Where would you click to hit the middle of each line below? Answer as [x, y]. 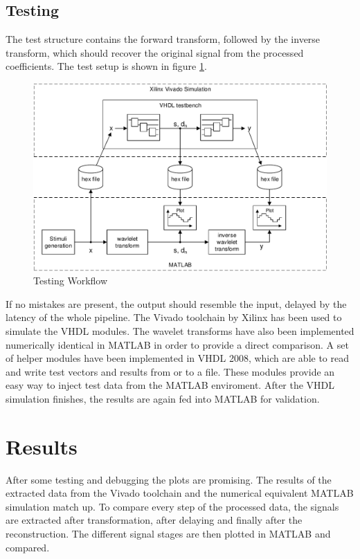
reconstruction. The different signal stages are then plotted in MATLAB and [168, 534]
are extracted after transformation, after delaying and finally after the [154, 520]
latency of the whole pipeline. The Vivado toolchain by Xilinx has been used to [174, 317]
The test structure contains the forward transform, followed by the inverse [163, 39]
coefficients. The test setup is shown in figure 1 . [106, 66]
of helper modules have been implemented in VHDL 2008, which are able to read [178, 358]
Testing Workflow [71, 281]
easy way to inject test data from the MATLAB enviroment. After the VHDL [170, 385]
